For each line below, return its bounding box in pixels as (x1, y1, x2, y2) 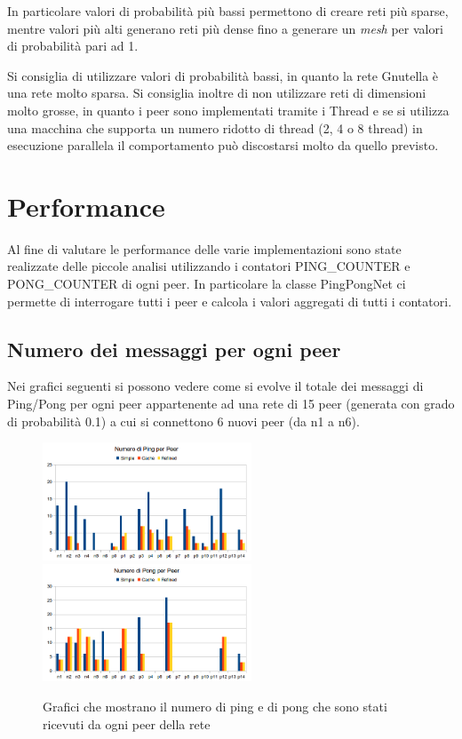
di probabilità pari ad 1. (7, 36, 139, 55)
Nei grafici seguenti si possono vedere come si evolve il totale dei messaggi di (7, 377, 424, 395)
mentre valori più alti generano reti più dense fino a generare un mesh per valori (7, 19, 443, 37)
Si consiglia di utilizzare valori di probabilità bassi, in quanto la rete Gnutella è (7, 66, 439, 84)
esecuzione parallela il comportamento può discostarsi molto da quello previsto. (7, 136, 439, 155)
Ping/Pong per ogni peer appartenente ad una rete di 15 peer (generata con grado (7, 394, 455, 413)
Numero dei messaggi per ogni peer (7, 335, 341, 362)
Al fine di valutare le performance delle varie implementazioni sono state (7, 239, 402, 258)
